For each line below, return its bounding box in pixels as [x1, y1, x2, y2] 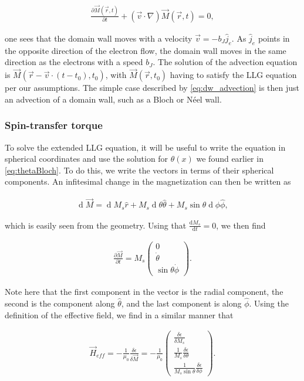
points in [258, 32, 290, 44]
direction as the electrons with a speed [5, 56, 143, 68]
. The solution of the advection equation [153, 56, 298, 68]
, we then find [216, 219, 266, 231]
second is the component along [5, 297, 115, 309]
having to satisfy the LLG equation [170, 69, 297, 81]
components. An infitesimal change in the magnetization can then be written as [5, 175, 291, 188]
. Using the [249, 297, 289, 309]
